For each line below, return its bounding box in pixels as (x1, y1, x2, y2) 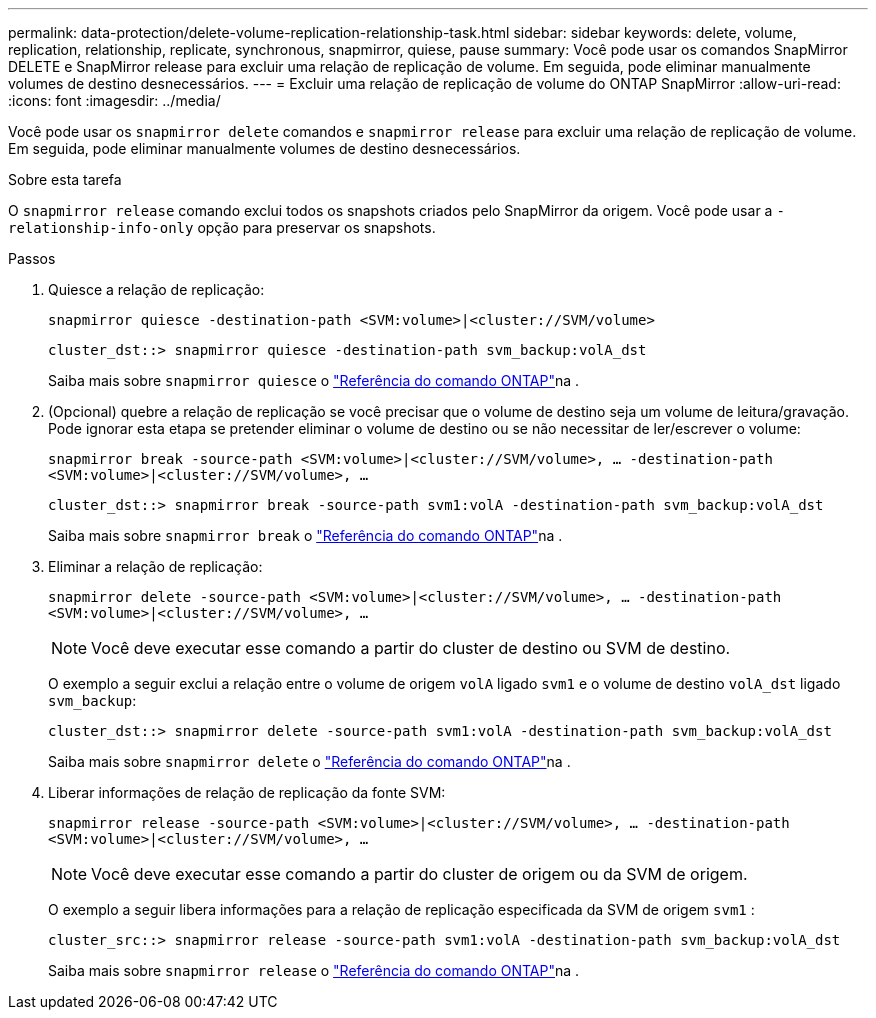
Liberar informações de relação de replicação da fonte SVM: (48, 784, 446, 801)
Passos (8, 250, 56, 267)
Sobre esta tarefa (8, 171, 122, 188)
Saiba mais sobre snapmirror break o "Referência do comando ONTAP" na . (48, 527, 563, 544)
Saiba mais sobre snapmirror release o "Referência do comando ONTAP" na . (48, 962, 580, 979)
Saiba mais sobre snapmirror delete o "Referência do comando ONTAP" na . (48, 753, 571, 770)
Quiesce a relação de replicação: (48, 281, 265, 298)
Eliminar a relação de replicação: (48, 558, 263, 575)
